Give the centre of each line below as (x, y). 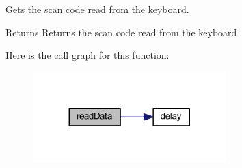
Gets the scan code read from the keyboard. (97, 9)
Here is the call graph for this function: (88, 55)
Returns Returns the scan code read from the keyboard (121, 32)
